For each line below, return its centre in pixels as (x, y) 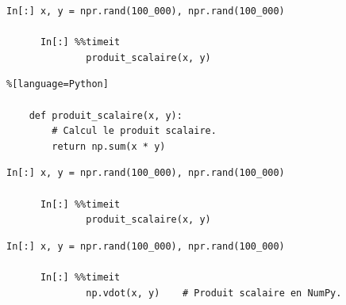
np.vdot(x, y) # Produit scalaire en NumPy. (214, 293)
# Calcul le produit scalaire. (134, 131)
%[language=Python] (58, 84)
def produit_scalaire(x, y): (106, 115)
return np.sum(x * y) (109, 146)
